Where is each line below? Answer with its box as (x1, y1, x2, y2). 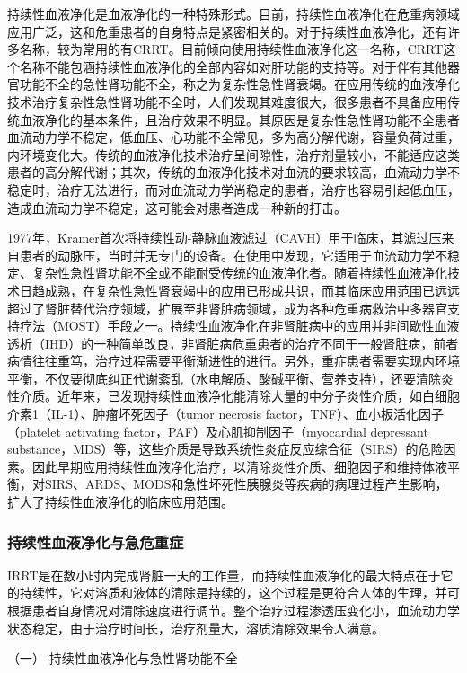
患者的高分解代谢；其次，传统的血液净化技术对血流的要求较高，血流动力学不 (7, 163, 460, 182)
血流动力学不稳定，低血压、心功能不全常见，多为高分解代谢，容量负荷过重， (7, 128, 460, 146)
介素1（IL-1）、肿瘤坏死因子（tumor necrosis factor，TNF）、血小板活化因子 (7, 404, 444, 423)
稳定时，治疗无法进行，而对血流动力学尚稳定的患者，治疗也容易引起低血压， (7, 180, 460, 199)
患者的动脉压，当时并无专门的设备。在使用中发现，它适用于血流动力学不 (19, 245, 447, 264)
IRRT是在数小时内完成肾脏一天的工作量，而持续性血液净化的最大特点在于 (7, 565, 441, 584)
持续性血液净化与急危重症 (7, 530, 184, 553)
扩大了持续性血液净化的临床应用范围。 (7, 492, 233, 511)
